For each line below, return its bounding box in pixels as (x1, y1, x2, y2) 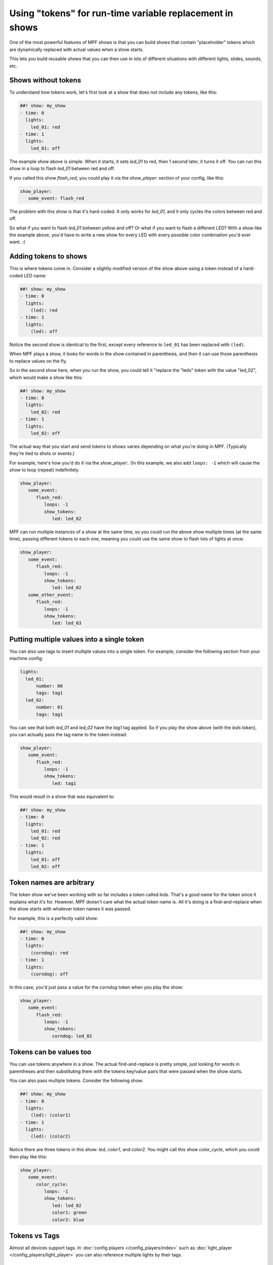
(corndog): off (30, 971, 68, 977)
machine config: (9, 655, 43, 661)
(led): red (30, 307, 58, 313)
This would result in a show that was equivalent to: (9, 793, 115, 799)
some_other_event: (28, 592, 74, 598)
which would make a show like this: (9, 374, 83, 381)
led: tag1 (52, 780, 76, 786)
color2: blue (52, 1217, 84, 1222)
